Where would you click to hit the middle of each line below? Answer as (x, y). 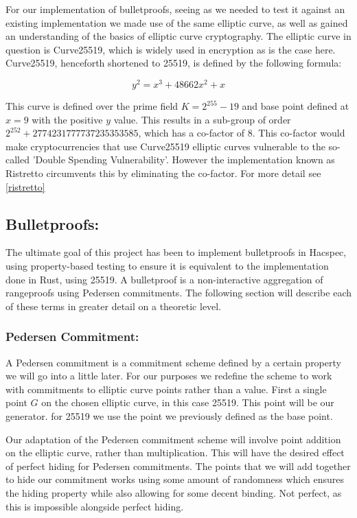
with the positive (67, 119)
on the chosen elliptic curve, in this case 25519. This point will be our (188, 402)
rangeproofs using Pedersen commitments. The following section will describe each (178, 293)
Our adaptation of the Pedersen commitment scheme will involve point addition (173, 439)
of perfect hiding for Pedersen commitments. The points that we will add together (178, 466)
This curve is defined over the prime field (92, 106)
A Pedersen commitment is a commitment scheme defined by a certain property (173, 362)
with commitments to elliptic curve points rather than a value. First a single (166, 389)
